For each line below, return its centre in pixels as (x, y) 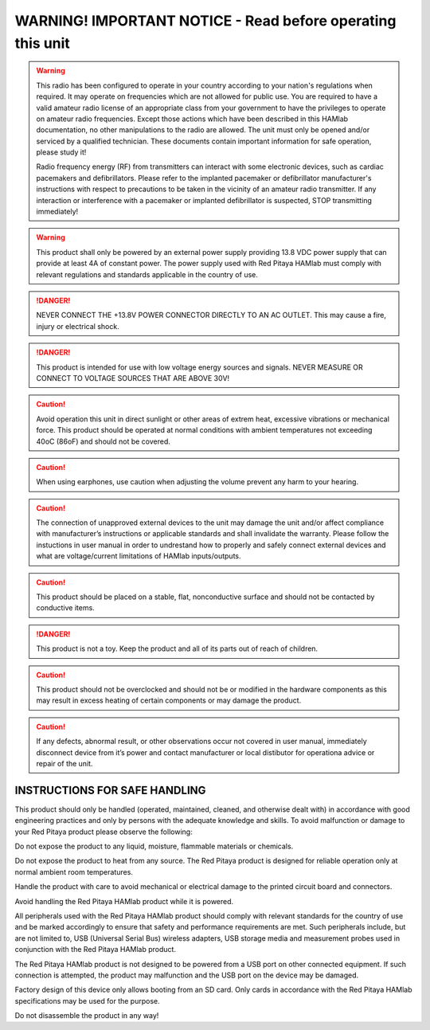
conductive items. (65, 608)
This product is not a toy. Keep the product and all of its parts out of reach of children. (177, 648)
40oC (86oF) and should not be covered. (104, 441)
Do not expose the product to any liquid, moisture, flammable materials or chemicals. (154, 846)
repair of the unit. (64, 763)
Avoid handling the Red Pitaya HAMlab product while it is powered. (124, 901)
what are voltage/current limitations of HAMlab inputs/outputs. (139, 556)
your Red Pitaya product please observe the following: (104, 832)
